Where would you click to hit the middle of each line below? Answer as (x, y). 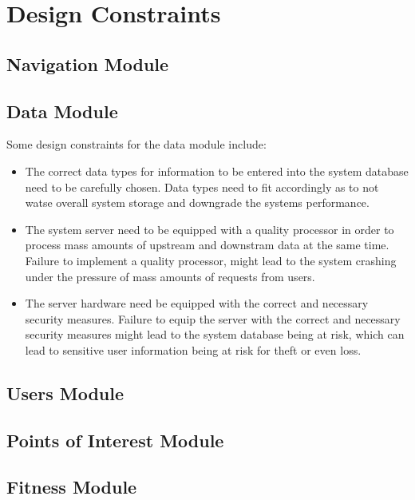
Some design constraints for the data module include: (136, 144)
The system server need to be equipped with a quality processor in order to (209, 229)
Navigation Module (88, 63)
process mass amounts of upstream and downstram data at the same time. (207, 245)
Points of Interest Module (115, 440)
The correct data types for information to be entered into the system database (217, 171)
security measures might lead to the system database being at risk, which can (215, 334)
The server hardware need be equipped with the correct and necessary (197, 303)
